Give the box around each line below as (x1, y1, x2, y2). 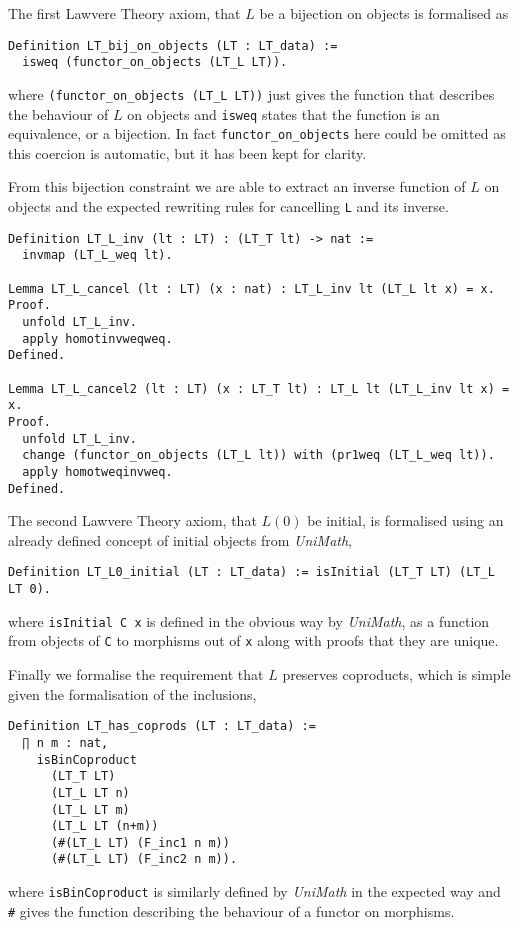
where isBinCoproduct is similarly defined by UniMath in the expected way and (8, 881, 501, 902)
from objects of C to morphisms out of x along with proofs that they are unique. (8, 630, 499, 651)
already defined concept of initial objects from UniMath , (8, 529, 353, 550)
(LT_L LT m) (50, 802, 130, 817)
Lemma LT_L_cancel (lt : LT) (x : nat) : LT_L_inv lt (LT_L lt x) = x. (8, 281, 495, 296)
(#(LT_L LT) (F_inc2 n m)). (50, 852, 238, 867)
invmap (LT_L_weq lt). (22, 248, 173, 263)
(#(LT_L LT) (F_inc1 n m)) (50, 835, 230, 850)
